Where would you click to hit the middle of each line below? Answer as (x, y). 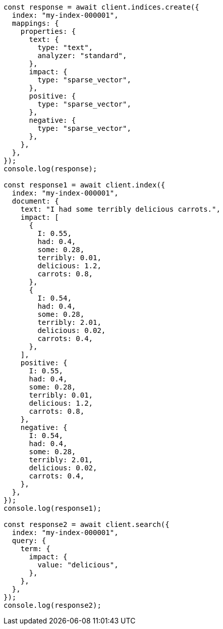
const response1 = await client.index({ (85, 185)
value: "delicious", (78, 565)
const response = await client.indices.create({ (101, 7)
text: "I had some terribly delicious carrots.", (120, 209)
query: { (29, 541)
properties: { (48, 31)
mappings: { (35, 23)
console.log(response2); (52, 605)
